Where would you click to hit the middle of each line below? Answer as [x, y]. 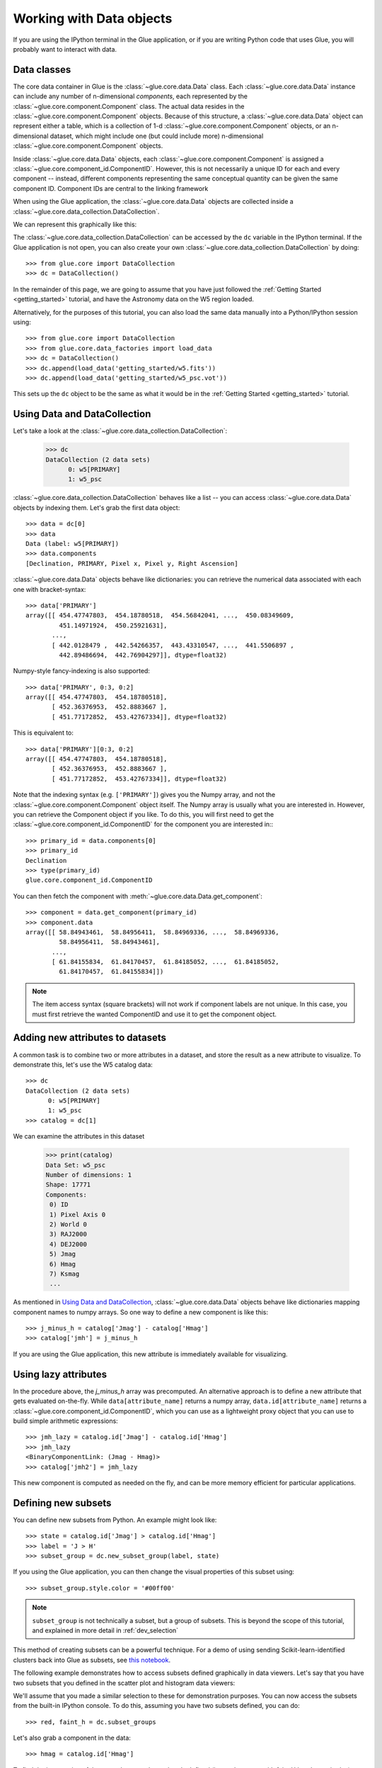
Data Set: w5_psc [76, 1165]
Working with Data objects [93, 18]
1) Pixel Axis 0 [78, 1214]
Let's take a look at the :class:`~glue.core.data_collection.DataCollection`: [120, 431]
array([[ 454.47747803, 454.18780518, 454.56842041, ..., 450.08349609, [160, 616]
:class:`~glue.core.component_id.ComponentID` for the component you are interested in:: [143, 825]
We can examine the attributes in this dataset [79, 1136]
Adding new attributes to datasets [89, 1038]
